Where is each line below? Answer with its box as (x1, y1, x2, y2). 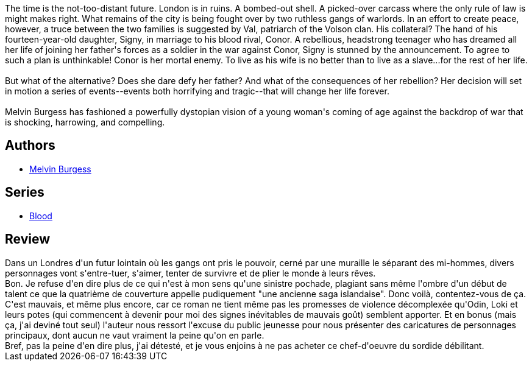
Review (5, 231, 51, 247)
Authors (5, 138, 55, 153)
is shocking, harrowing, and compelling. (5, 117, 165, 127)
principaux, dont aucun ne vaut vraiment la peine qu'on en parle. (5, 329, 264, 340)
